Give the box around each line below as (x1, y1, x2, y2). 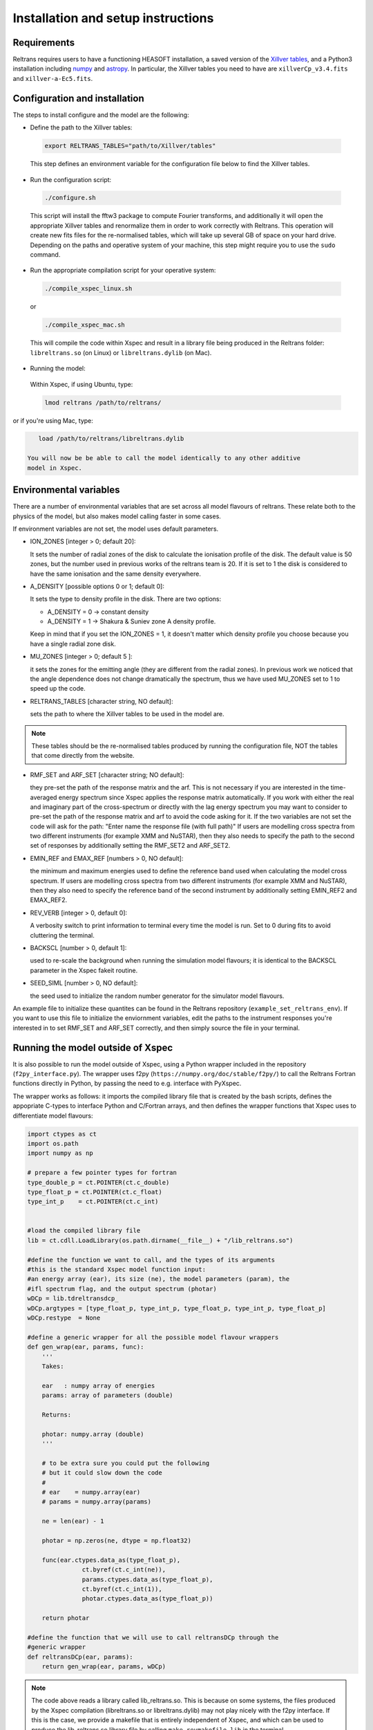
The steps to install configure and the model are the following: (12, 111, 189, 119)
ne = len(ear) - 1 (41, 1518, 104, 1525)
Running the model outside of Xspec (12, 1041, 173, 1053)
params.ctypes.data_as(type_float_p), (82, 1575, 213, 1583)
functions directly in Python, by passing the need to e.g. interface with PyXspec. (12, 1080, 242, 1088)
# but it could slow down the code (41, 1469, 162, 1477)
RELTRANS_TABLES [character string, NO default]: (30, 697, 173, 705)
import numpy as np (27, 1149, 93, 1157)
